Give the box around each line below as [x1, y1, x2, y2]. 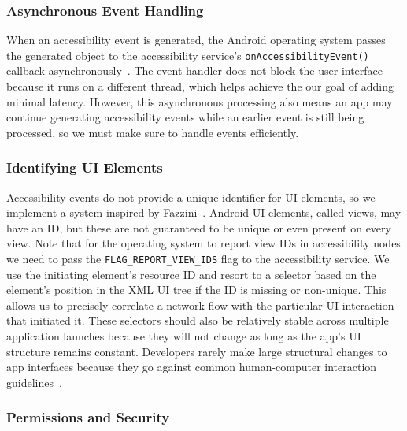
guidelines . [6, 373, 62, 390]
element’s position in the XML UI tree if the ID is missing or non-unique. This [6, 281, 387, 298]
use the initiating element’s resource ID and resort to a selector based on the [6, 266, 376, 282]
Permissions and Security [6, 407, 170, 427]
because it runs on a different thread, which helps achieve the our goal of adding [6, 78, 394, 95]
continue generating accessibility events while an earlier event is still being [6, 109, 364, 125]
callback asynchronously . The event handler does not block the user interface [6, 62, 383, 79]
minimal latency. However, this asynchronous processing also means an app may [6, 93, 393, 110]
